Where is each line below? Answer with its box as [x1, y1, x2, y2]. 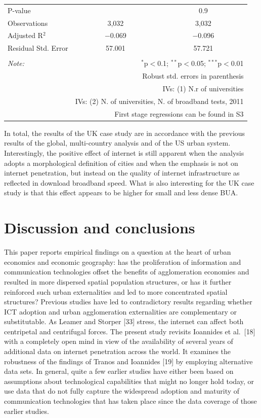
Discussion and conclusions [4, 217, 195, 238]
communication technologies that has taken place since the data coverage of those [4, 396, 257, 406]
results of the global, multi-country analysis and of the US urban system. [4, 137, 231, 148]
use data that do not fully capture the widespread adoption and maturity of [4, 386, 240, 396]
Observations [8, 17, 48, 28]
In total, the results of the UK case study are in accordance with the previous [4, 127, 245, 138]
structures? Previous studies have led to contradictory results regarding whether [4, 296, 252, 307]
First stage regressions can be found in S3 [114, 108, 244, 119]
